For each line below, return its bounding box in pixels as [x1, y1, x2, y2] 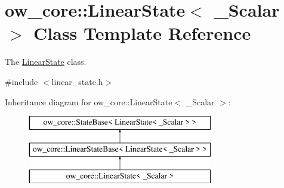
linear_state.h [51, 75, 103, 87]
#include [5, 75, 38, 87]
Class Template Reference [33, 21, 251, 45]
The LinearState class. [5, 55, 87, 68]
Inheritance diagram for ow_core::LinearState [5, 95, 172, 108]
